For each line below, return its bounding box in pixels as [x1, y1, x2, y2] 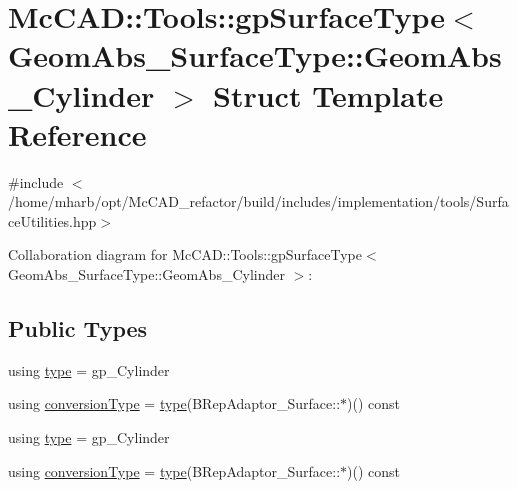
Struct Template [213, 74, 444, 115]
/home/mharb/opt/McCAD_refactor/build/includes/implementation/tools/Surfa [8, 191, 509, 212]
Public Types [8, 313, 148, 344]
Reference [8, 113, 147, 154]
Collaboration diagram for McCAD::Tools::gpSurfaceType [8, 244, 362, 265]
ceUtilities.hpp [8, 210, 97, 231]
